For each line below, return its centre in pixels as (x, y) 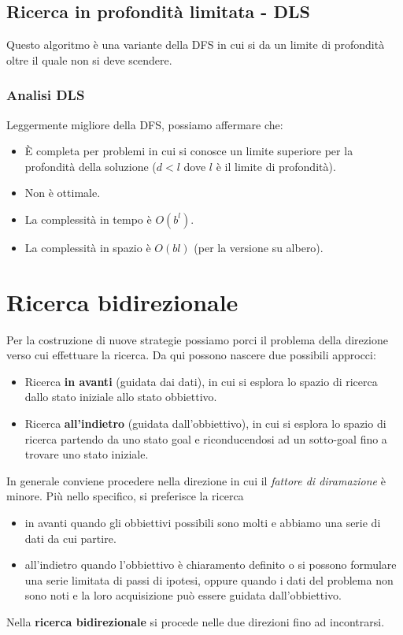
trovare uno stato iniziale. (87, 454)
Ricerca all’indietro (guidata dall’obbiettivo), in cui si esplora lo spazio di (205, 423)
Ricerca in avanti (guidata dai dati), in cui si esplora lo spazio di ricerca (201, 381)
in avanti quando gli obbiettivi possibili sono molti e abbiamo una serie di (203, 523)
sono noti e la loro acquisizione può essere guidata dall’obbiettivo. (183, 595)
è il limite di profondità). (276, 166)
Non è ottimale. (63, 193)
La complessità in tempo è (88, 219)
